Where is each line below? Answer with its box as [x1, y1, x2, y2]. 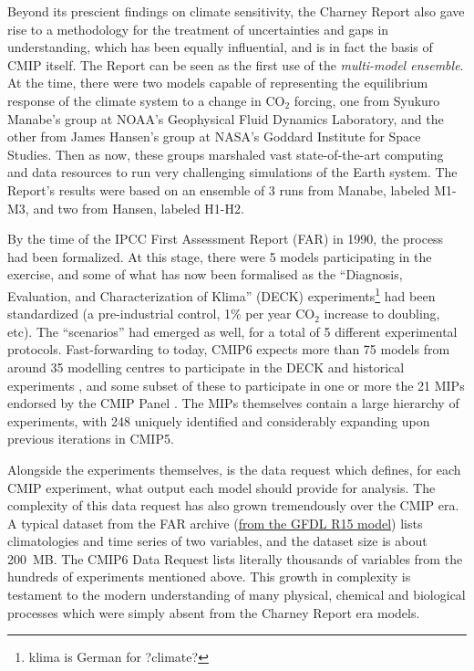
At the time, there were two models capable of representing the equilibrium [7, 73, 428, 92]
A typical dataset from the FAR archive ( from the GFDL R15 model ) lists [7, 513, 423, 532]
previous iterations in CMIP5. [7, 429, 174, 448]
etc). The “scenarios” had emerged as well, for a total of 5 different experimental [7, 321, 458, 341]
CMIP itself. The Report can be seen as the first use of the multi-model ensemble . [7, 55, 464, 74]
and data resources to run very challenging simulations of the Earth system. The [7, 163, 458, 182]
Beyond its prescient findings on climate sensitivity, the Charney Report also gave [7, 2, 465, 20]
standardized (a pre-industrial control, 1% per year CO [7, 304, 315, 323]
